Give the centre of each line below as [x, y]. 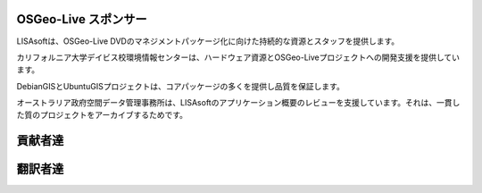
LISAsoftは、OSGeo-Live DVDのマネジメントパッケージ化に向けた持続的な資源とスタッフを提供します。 [208, 41]
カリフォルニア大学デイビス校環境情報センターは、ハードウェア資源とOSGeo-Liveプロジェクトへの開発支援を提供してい [238, 57]
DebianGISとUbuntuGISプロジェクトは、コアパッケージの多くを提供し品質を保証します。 [181, 86]
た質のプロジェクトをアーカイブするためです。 [102, 115]
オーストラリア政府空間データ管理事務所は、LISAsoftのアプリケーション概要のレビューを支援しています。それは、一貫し [238, 103]
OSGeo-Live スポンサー [82, 19]
